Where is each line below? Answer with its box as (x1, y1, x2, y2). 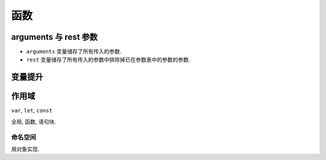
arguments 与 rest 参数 (11, 32, 98, 42)
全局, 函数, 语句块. (11, 118, 56, 125)
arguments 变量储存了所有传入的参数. (26, 48, 122, 55)
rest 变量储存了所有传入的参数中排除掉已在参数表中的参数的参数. (26, 56, 190, 63)
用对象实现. (11, 145, 40, 153)
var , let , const (11, 107, 53, 114)
